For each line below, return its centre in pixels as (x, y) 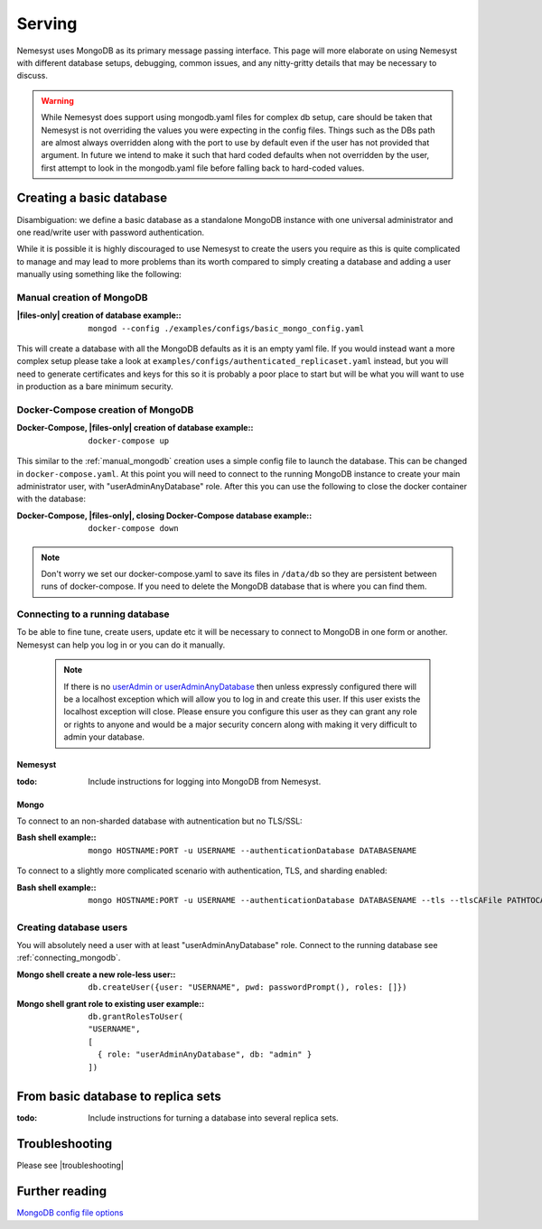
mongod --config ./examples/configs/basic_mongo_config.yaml (226, 328)
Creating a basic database (92, 198)
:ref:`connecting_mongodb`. (69, 958)
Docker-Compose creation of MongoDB (105, 410)
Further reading (62, 1192)
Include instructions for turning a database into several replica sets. (213, 1118)
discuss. (33, 76)
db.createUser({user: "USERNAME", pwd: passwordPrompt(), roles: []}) (248, 987)
